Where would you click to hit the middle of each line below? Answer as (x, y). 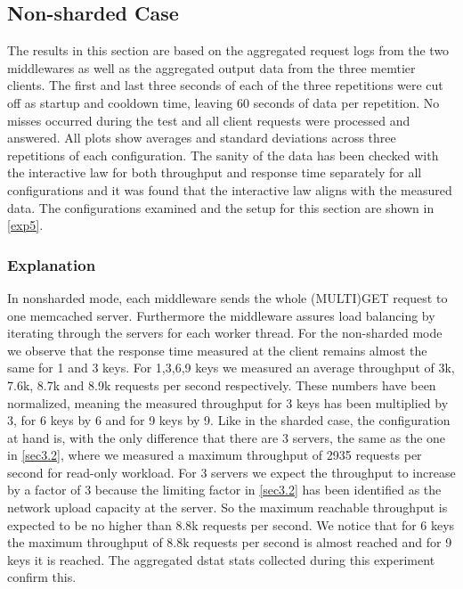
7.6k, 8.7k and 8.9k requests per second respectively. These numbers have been (222, 384)
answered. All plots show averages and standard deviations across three (202, 138)
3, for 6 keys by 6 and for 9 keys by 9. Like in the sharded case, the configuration (229, 420)
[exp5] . (25, 225)
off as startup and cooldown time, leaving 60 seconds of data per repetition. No (223, 102)
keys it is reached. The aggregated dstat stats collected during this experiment (221, 559)
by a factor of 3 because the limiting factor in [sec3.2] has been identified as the (224, 490)
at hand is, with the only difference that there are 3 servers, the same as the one (227, 437)
